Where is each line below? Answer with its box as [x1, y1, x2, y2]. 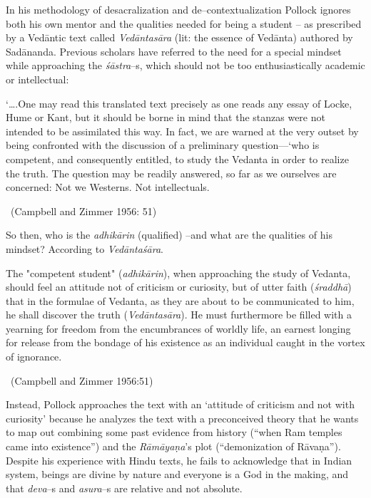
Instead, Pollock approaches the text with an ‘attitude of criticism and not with [6, 397, 355, 412]
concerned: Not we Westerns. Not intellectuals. [6, 180, 210, 194]
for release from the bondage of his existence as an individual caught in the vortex [6, 335, 365, 350]
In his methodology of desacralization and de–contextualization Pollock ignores [6, 2, 351, 16]
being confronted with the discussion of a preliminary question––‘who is [6, 138, 320, 152]
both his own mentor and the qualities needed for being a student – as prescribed [6, 16, 362, 31]
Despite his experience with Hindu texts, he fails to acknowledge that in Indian [6, 452, 352, 467]
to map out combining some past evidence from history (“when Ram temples [6, 425, 342, 440]
